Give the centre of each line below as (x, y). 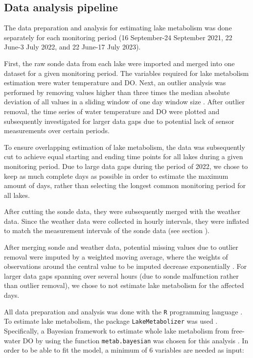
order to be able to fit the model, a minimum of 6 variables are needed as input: (124, 350)
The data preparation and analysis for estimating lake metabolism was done (118, 28)
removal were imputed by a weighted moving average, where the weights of (116, 256)
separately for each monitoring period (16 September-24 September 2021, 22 (118, 37)
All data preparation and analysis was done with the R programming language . (123, 311)
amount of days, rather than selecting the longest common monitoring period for (125, 185)
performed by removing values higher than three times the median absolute (117, 92)
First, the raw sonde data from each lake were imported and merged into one (119, 63)
